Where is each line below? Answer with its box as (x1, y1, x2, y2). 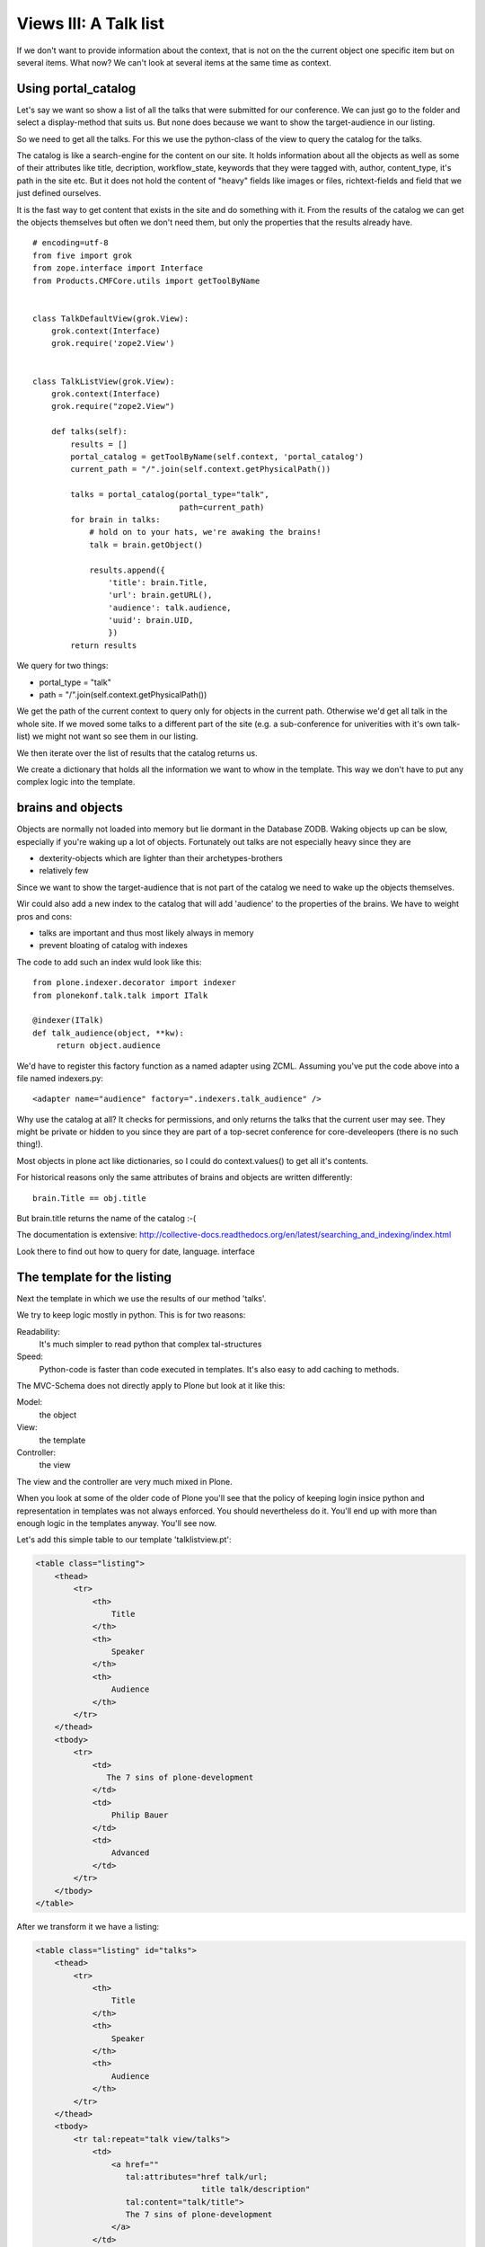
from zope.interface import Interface (32, 263, 204, 273)
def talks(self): (50, 427, 128, 437)
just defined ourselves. (16, 188, 101, 199)
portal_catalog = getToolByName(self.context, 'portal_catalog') (70, 452, 365, 462)
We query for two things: (16, 661, 109, 671)
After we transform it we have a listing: (16, 1921, 160, 1932)
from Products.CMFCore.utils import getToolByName (32, 275, 260, 286)
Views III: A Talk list (16, 13, 165, 33)
